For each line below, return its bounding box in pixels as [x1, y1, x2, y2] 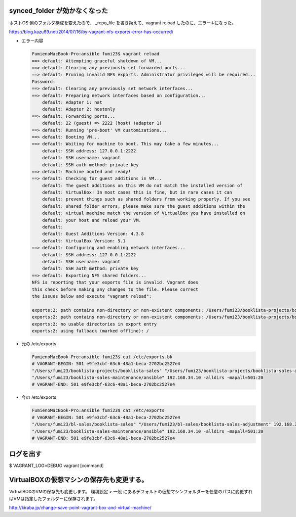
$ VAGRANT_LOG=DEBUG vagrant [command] [9, 463, 104, 469]
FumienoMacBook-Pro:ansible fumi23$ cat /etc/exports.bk [32, 354, 173, 360]
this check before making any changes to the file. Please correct [32, 286, 199, 292]
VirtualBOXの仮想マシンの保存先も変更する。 [9, 475, 148, 484]
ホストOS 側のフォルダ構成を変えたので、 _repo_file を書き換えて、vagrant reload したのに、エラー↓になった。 [9, 20, 236, 26]
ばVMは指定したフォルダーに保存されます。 [9, 495, 98, 502]
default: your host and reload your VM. [42, 217, 142, 223]
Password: [32, 79, 56, 84]
